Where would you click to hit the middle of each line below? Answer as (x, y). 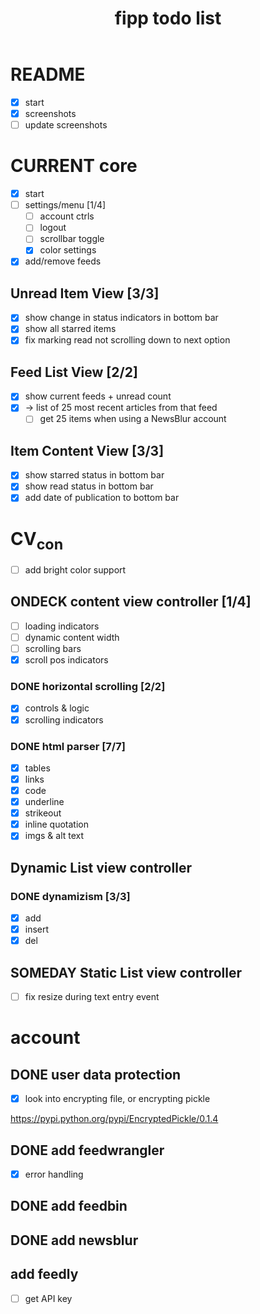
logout (53, 228)
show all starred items (70, 329)
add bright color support (75, 570)
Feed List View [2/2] (74, 372)
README (48, 74)
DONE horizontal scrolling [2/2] (88, 687)
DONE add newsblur (74, 1240)
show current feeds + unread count (98, 396)
